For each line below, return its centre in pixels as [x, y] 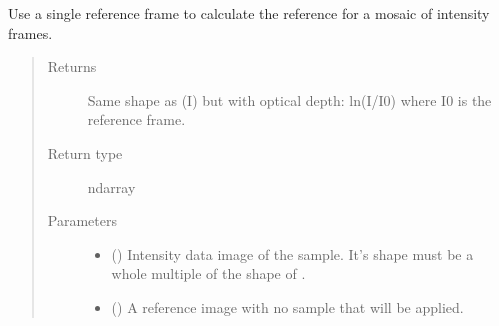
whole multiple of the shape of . [208, 273]
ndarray [111, 186]
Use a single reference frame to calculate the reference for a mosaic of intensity [249, 13]
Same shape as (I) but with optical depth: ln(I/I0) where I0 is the [289, 99]
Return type [85, 152]
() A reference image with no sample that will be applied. [287, 306]
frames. [30, 32]
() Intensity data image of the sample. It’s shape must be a [292, 253]
